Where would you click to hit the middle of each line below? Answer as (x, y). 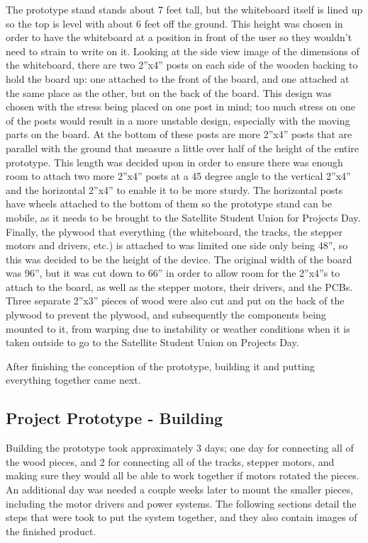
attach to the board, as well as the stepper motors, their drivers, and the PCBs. (179, 286)
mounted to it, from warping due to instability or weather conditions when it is (178, 328)
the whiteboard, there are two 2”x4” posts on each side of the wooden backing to (182, 65)
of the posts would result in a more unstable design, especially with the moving (178, 120)
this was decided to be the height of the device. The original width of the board (179, 259)
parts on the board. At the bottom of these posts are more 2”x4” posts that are (179, 134)
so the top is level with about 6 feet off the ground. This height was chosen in (174, 23)
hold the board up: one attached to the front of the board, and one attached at (178, 78)
